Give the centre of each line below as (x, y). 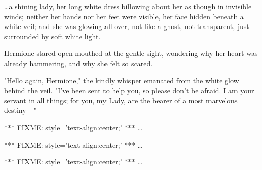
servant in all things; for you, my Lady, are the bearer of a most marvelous (121, 100)
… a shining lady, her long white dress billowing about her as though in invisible (128, 6)
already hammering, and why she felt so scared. (78, 63)
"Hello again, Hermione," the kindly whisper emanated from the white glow (122, 80)
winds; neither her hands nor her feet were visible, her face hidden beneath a (124, 16)
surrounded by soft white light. (53, 36)
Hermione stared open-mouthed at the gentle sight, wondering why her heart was (131, 53)
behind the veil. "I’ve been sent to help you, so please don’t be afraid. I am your (129, 90)
